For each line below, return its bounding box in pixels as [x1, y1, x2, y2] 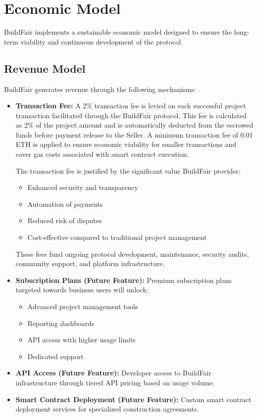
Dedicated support [27, 351, 84, 361]
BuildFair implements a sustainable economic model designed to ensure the [4, 27, 232, 37]
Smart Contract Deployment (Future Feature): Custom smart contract [15, 394, 252, 404]
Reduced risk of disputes [27, 215, 102, 226]
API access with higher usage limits [27, 334, 136, 345]
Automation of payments [27, 198, 103, 209]
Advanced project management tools [27, 301, 138, 312]
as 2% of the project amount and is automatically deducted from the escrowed [15, 120, 254, 130]
